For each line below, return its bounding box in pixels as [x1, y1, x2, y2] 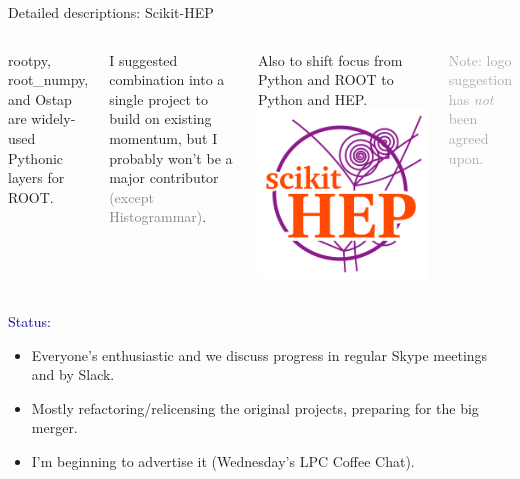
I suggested [109, 49, 178, 70]
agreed [448, 127, 489, 148]
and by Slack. [31, 364, 115, 385]
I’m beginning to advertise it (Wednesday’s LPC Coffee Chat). [31, 450, 415, 471]
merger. [31, 417, 78, 438]
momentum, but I [109, 127, 218, 148]
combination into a [109, 69, 225, 90]
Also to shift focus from [257, 49, 403, 70]
